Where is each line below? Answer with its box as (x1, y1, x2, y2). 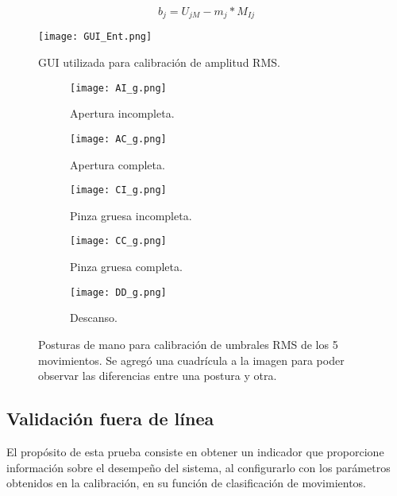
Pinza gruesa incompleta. (70, 207, 192, 223)
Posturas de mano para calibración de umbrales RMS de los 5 (38, 335, 338, 352)
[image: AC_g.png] (70, 133, 167, 145)
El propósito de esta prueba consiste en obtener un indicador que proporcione (6, 443, 384, 459)
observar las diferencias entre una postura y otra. (38, 367, 277, 384)
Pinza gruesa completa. (70, 258, 183, 275)
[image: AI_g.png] (70, 82, 167, 94)
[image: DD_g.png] (70, 286, 167, 298)
